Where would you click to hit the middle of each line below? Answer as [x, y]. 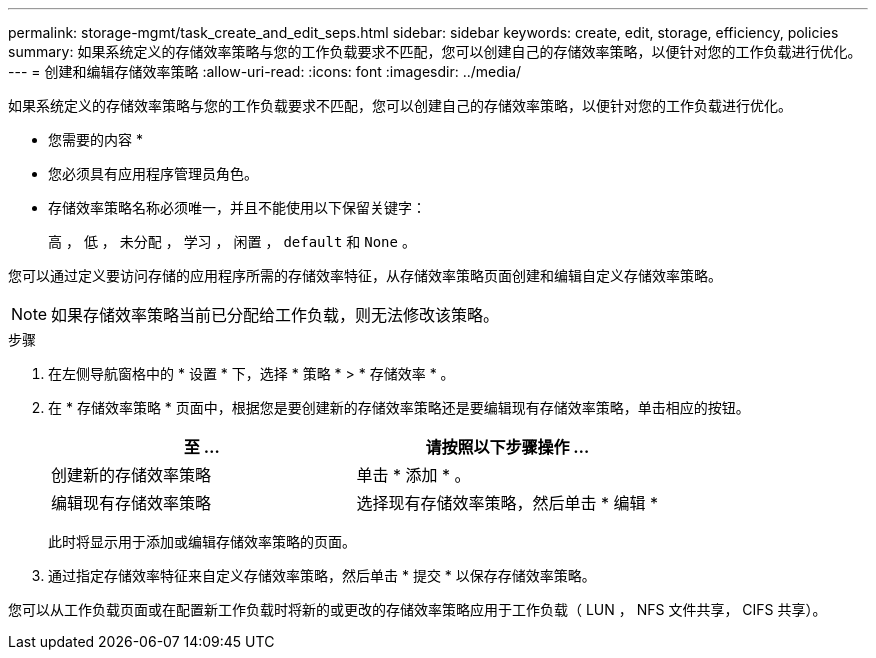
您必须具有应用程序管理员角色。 [153, 173]
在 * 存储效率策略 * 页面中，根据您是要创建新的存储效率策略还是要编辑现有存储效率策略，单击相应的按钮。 [399, 407]
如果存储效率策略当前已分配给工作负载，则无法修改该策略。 [275, 315]
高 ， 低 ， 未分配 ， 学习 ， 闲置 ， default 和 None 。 [232, 241]
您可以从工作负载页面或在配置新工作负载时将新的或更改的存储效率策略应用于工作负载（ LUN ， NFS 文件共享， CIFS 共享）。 [417, 609]
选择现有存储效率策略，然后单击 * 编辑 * [507, 503]
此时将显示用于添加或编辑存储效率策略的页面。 [202, 541]
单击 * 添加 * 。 [413, 475]
